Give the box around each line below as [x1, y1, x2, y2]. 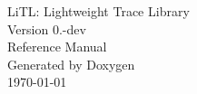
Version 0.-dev [7, 19, 86, 38]
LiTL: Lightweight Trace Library [7, 2, 190, 20]
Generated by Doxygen [7, 54, 135, 73]
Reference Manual [7, 37, 107, 56]
